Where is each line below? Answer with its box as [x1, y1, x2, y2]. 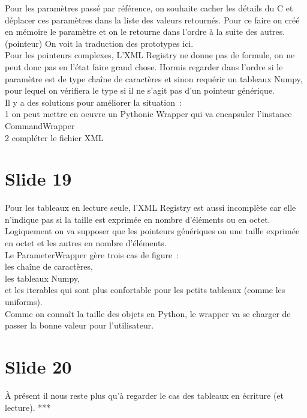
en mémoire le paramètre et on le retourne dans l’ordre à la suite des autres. [5, 25, 285, 38]
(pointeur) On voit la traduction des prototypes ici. [5, 37, 194, 49]
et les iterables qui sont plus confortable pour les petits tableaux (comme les [5, 283, 285, 296]
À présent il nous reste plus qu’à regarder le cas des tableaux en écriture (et [5, 389, 284, 401]
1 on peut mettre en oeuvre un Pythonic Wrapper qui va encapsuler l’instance [5, 108, 292, 120]
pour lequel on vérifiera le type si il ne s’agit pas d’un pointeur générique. [5, 84, 275, 97]
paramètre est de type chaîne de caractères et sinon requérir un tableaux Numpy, [5, 72, 303, 85]
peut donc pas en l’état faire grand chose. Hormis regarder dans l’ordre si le [5, 60, 283, 73]
